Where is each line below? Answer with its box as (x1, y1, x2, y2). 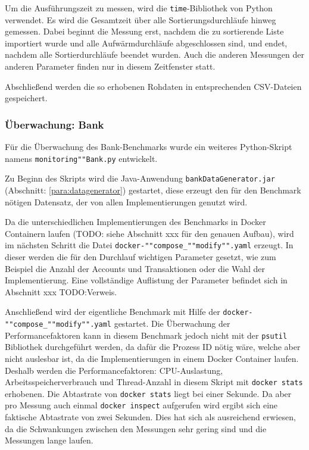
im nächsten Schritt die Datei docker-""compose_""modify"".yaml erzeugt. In (5, 239, 294, 251)
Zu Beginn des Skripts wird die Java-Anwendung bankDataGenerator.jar (5, 172, 275, 185)
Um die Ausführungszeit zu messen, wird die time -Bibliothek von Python (5, 2, 273, 14)
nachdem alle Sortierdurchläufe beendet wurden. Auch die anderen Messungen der (5, 48, 304, 61)
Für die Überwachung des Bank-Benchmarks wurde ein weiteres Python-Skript (5, 140, 292, 153)
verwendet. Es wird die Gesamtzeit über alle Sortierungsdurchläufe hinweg (5, 13, 276, 26)
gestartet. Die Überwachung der (114, 317, 230, 329)
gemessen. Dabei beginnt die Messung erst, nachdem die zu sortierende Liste (5, 25, 284, 37)
